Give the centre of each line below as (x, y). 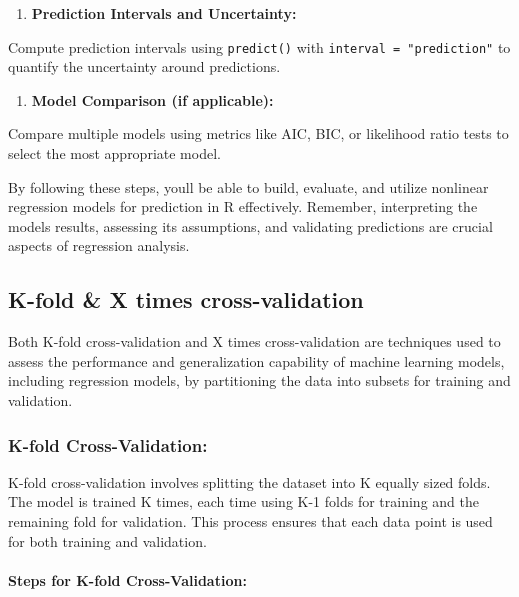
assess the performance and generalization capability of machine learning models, (256, 360)
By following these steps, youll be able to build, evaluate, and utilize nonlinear (248, 186)
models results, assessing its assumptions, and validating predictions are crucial (250, 225)
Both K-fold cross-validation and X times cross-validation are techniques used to (254, 341)
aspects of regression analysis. (99, 245)
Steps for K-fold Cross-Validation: (127, 579)
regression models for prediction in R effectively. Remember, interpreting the (243, 206)
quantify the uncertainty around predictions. (144, 66)
